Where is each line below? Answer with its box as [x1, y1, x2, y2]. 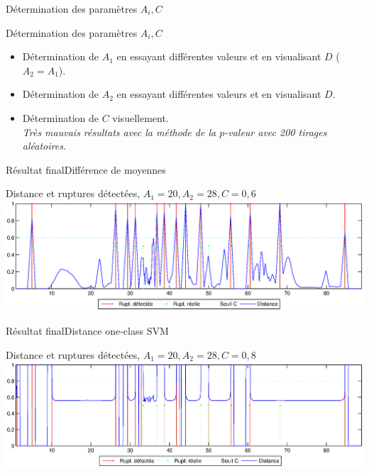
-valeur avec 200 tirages [224, 124, 327, 139]
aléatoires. [22, 138, 67, 153]
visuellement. [112, 110, 169, 125]
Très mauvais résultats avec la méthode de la [22, 124, 216, 139]
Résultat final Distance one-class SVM [6, 323, 169, 338]
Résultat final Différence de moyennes [6, 162, 166, 177]
